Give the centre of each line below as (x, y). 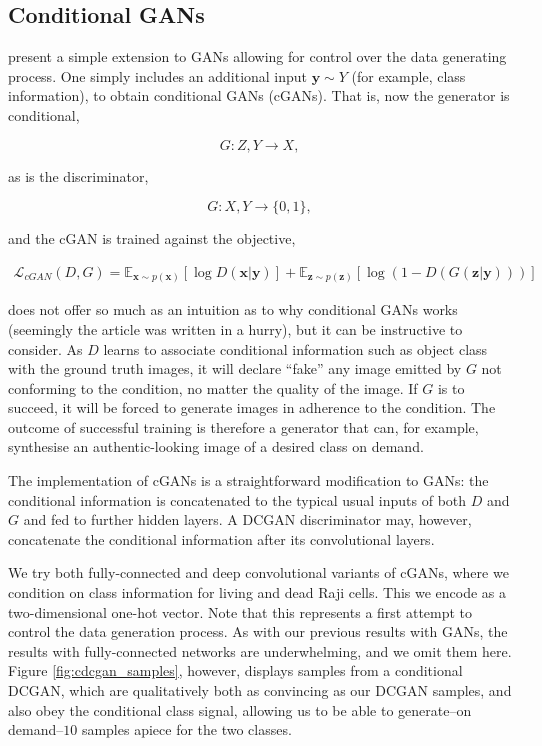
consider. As (45, 348)
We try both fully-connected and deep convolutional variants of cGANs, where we (258, 572)
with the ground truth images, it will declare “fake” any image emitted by (235, 368)
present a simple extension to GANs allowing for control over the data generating (257, 56)
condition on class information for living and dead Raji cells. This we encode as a (257, 592)
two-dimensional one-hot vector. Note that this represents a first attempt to (240, 611)
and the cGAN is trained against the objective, (152, 238)
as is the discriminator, (78, 175)
